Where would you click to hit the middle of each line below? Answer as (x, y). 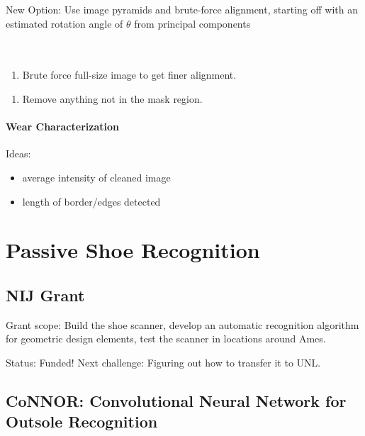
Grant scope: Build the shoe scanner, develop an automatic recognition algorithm (182, 324)
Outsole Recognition (82, 421)
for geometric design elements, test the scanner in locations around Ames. (166, 339)
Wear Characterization (62, 127)
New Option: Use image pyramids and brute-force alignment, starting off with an (182, 9)
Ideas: (18, 153)
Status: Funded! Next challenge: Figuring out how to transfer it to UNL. (163, 362)
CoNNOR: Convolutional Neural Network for (176, 400)
